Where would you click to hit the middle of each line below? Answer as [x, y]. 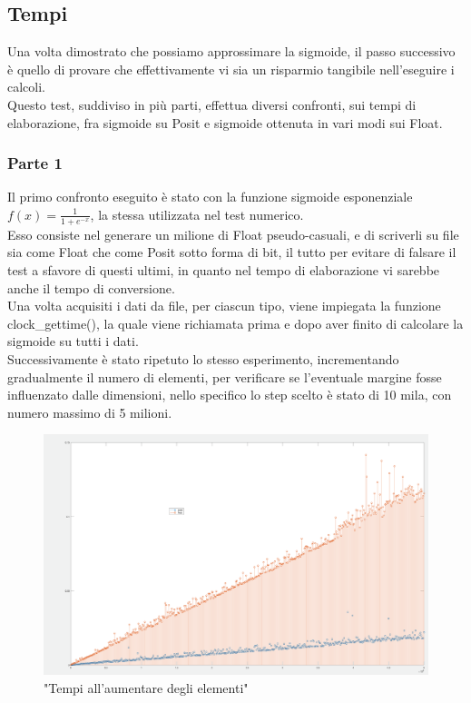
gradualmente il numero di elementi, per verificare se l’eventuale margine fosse [225, 376]
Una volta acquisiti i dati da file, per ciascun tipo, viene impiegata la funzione [224, 306]
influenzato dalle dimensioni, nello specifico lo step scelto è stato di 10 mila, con [230, 395]
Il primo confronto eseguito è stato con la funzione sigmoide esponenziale [210, 197]
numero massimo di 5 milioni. [90, 412]
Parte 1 [35, 163]
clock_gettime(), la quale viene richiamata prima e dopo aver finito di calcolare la [235, 323]
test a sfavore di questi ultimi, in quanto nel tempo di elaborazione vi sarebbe [224, 270]
